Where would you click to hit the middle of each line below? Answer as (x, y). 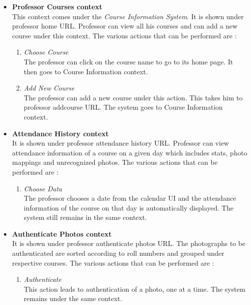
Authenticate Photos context (62, 233)
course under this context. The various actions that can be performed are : (124, 35)
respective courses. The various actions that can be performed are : (113, 262)
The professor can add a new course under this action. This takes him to (133, 97)
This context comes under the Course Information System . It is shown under (128, 16)
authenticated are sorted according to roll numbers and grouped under (118, 253)
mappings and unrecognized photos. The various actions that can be (115, 162)
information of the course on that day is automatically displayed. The (129, 207)
